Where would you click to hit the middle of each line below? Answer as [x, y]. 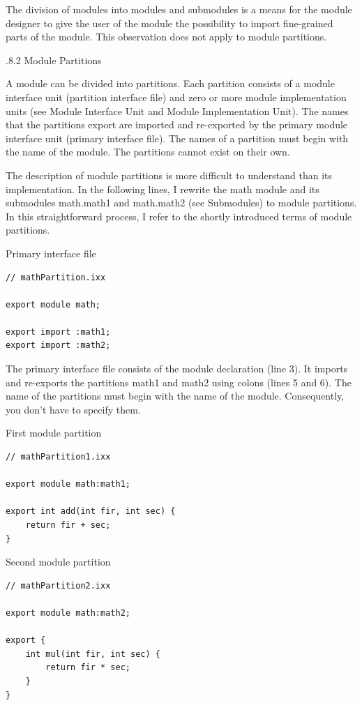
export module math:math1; [68, 484]
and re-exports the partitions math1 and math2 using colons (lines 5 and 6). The [179, 382]
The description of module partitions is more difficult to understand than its [169, 175]
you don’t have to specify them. [73, 409]
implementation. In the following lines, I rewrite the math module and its [163, 189]
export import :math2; [58, 346]
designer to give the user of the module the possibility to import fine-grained [169, 23]
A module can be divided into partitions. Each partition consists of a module [170, 83]
